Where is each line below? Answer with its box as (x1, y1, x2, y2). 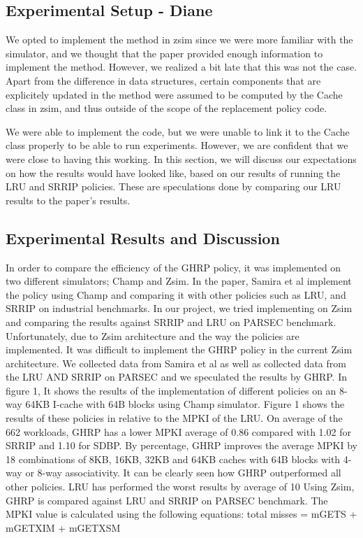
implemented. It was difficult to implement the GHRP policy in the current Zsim (6, 342, 353, 357)
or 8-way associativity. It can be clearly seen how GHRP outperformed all (25, 465, 341, 480)
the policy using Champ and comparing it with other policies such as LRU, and (6, 287, 346, 302)
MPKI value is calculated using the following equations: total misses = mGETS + (6, 507, 357, 521)
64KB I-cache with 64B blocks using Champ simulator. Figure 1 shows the (25, 397, 345, 411)
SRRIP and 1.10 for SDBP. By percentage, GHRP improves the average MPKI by (6, 438, 357, 453)
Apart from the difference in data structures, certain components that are (6, 73, 321, 87)
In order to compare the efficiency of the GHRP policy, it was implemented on (6, 260, 341, 274)
